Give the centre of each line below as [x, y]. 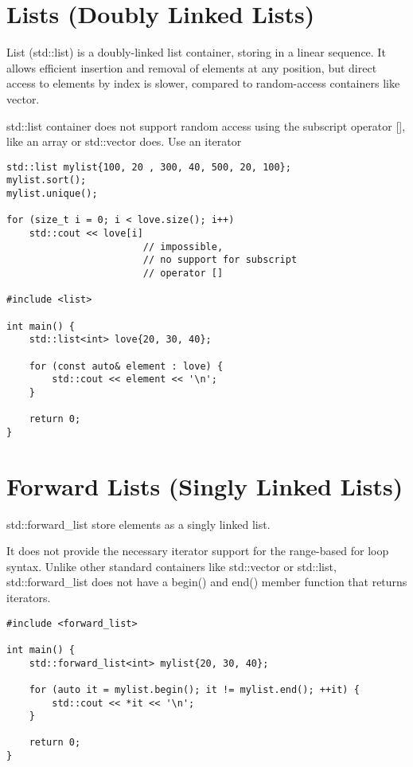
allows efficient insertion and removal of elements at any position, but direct [192, 67]
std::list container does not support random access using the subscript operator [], [206, 125]
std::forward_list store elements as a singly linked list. [138, 524]
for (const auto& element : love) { [126, 366]
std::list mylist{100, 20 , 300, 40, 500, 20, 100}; [149, 167]
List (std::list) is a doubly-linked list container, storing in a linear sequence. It [196, 52]
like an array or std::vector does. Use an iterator [124, 141]
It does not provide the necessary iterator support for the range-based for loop [198, 551]
